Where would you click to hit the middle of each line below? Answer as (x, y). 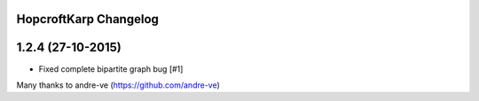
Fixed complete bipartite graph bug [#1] (111, 69)
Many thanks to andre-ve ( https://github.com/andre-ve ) (118, 85)
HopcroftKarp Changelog (88, 19)
